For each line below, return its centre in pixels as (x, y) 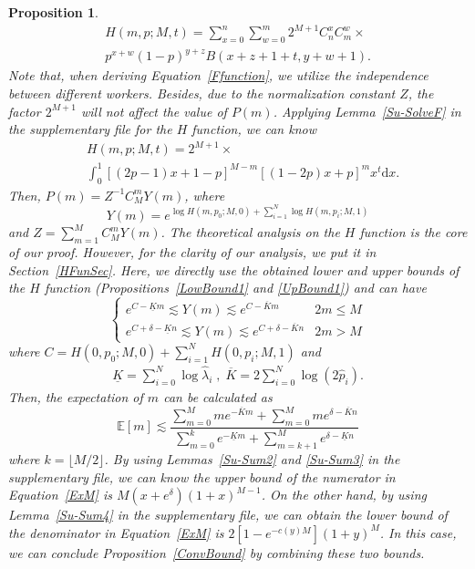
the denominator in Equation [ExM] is (116, 532)
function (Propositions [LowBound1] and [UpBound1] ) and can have (235, 288)
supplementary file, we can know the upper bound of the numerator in (202, 476)
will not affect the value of (154, 111)
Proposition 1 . (53, 12)
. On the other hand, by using (344, 495)
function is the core (413, 232)
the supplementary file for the (90, 129)
